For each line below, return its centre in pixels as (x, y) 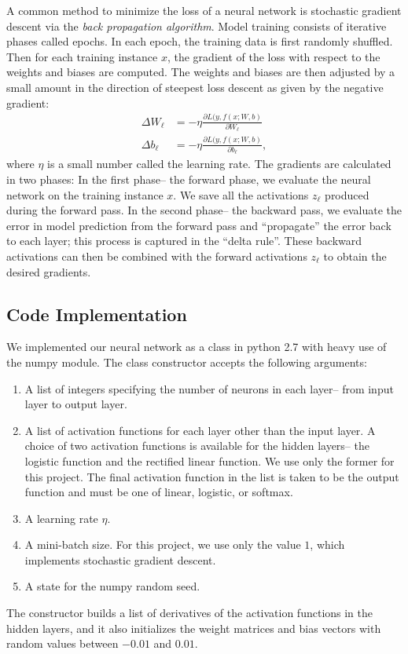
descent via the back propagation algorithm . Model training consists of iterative (197, 26)
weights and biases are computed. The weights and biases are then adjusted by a (201, 72)
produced (347, 194)
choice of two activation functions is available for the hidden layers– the (197, 446)
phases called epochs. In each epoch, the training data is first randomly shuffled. (200, 41)
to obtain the (355, 256)
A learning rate (61, 518)
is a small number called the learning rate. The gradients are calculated (219, 164)
